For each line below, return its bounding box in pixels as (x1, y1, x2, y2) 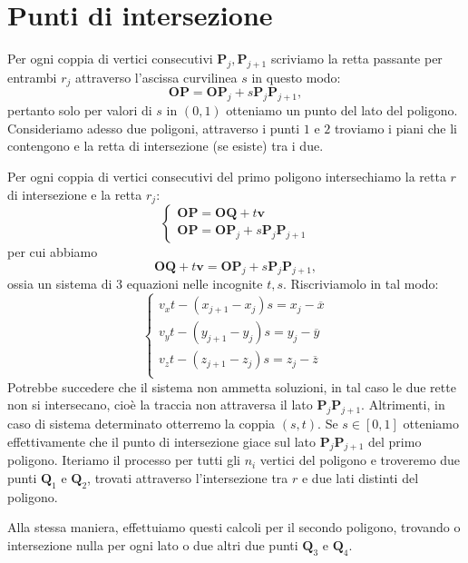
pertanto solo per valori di (7, 101, 152, 120)
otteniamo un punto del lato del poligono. (226, 101, 458, 120)
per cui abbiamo (7, 242, 98, 261)
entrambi (7, 67, 57, 86)
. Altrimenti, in (361, 395, 445, 414)
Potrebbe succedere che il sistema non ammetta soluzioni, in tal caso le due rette (7, 377, 456, 396)
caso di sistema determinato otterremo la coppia (7, 413, 276, 432)
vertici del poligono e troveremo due (259, 450, 461, 469)
